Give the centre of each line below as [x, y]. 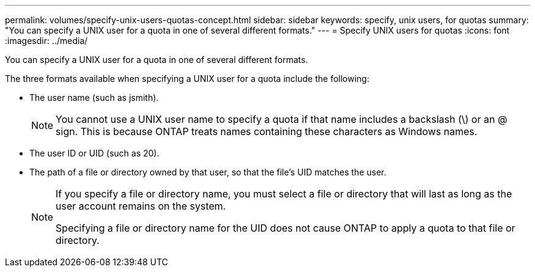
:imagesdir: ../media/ [46, 41]
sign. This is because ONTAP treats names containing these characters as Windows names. [267, 131]
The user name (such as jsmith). [94, 97]
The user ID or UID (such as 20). [94, 153]
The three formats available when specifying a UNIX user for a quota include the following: [187, 79]
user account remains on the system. [141, 206]
